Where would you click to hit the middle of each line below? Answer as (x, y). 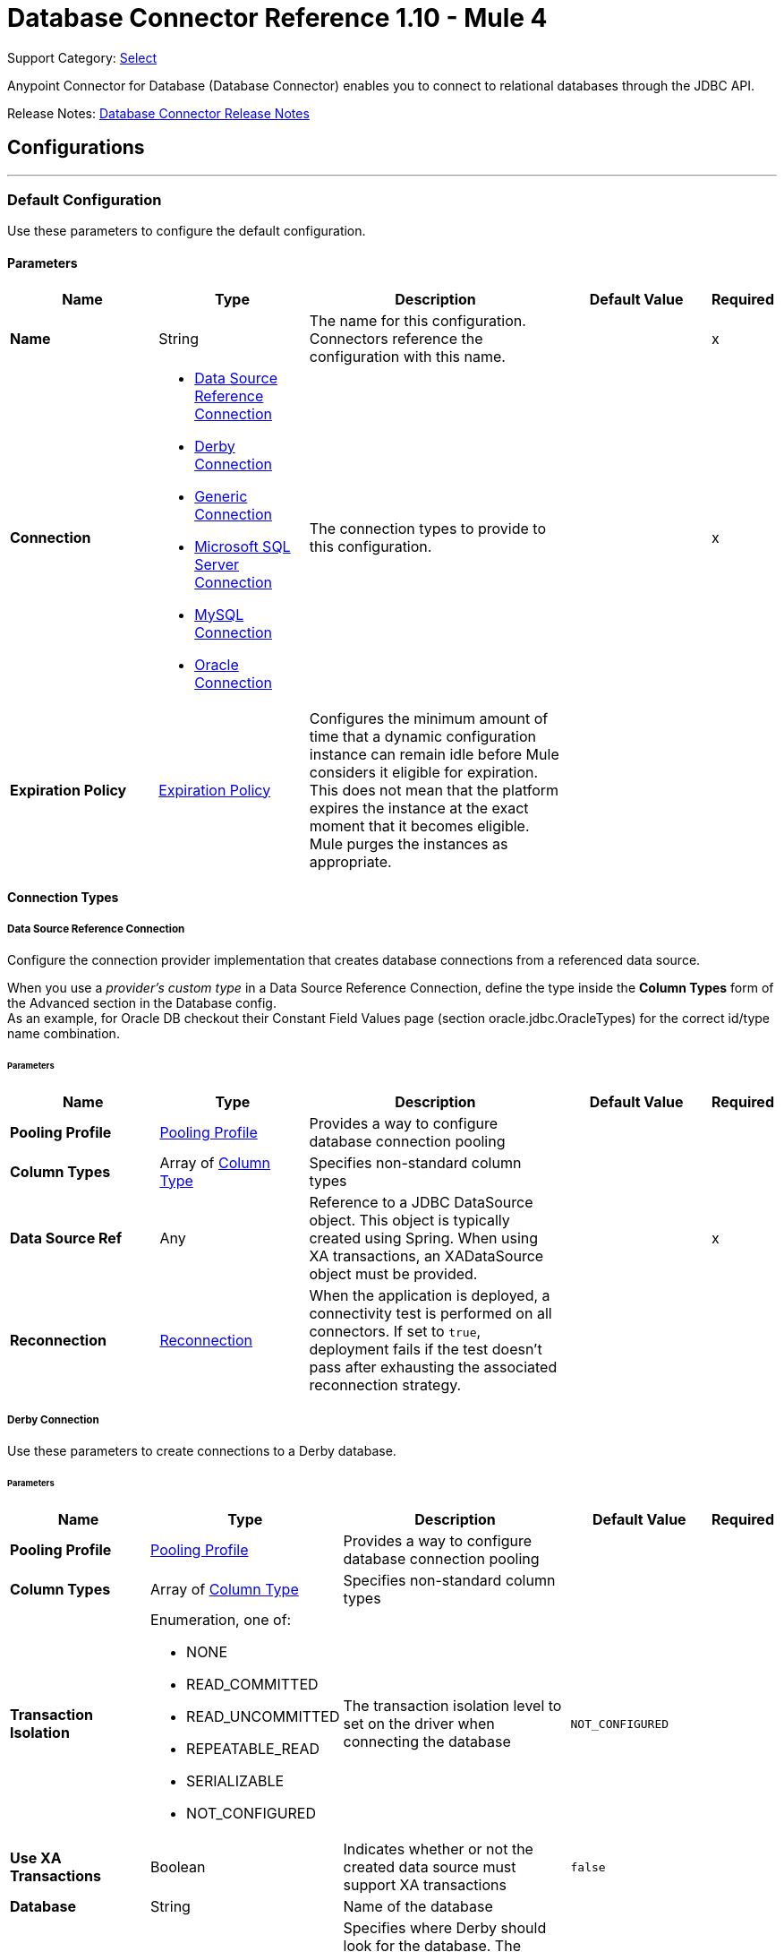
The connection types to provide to (428, 528)
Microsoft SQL (243, 546)
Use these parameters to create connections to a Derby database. (202, 1451)
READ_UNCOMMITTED (263, 1717)
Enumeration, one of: (221, 1620)
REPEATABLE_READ (253, 1749)
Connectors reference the (396, 338)
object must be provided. (393, 1273)
